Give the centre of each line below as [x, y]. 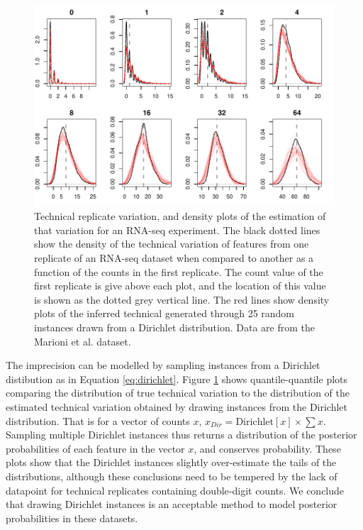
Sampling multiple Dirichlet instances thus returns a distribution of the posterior [181, 435]
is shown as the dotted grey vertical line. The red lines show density [182, 299]
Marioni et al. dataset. [83, 341]
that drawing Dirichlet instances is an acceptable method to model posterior [172, 504]
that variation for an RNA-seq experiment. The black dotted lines [177, 230]
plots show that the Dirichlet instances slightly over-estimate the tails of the [171, 462]
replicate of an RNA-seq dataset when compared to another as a [174, 258]
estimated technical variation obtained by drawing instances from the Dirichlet [177, 406]
